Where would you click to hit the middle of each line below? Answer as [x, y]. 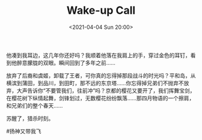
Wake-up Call [101, 11]
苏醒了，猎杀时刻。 [30, 118]
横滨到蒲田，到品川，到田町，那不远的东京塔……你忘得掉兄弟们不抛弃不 [95, 83]
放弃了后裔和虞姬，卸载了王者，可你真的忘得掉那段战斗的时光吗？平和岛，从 [101, 75]
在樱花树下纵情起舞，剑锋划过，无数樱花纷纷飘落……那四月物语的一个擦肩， [100, 98]
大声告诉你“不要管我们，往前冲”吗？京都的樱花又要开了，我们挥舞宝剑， [106, 90]
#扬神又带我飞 [24, 131]
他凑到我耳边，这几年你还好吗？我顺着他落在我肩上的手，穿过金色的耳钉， [98, 55]
